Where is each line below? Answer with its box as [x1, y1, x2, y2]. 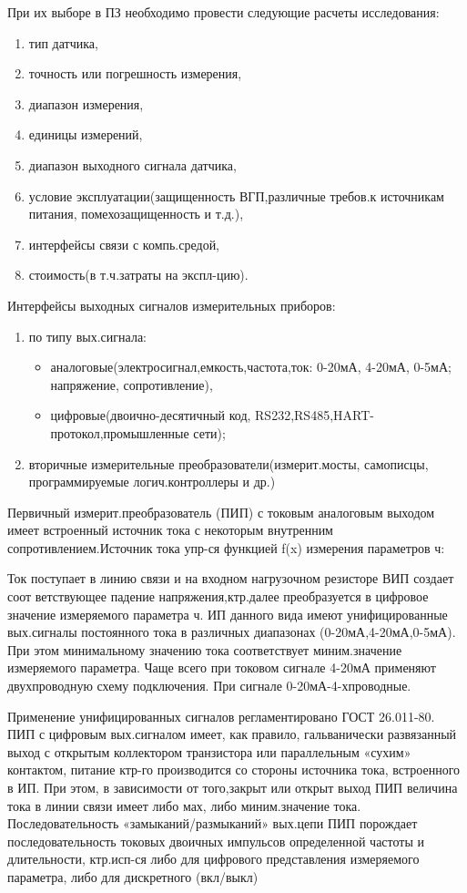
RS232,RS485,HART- [255, 405, 374, 425]
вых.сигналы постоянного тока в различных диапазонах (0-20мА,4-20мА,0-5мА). [7, 622, 456, 642]
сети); [193, 423, 226, 442]
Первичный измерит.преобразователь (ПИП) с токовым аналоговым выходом [7, 502, 435, 521]
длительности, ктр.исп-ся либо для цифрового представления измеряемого [7, 849, 420, 868]
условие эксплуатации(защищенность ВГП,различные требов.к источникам [28, 186, 444, 205]
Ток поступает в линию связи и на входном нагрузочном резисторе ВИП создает [7, 569, 454, 588]
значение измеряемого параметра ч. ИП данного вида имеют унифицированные [7, 604, 448, 623]
